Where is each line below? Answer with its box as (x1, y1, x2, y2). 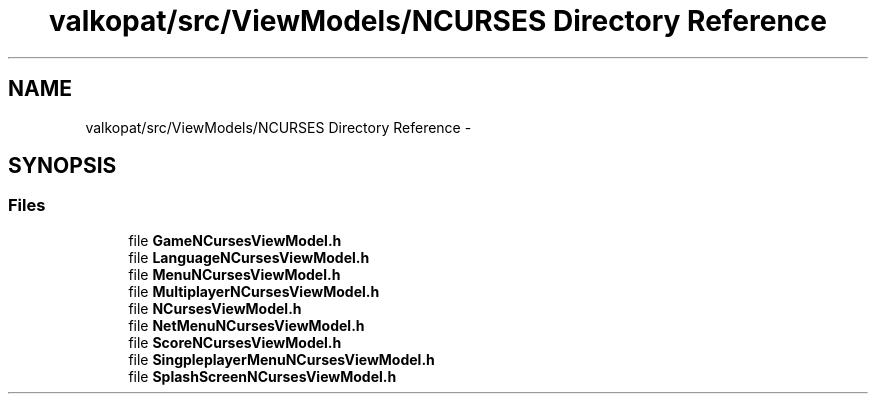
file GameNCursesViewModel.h (128, 231, 342, 249)
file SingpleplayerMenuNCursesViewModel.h (128, 350, 435, 368)
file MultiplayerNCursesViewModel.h (128, 282, 380, 300)
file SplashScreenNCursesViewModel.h (128, 367, 397, 385)
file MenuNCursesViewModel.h (128, 265, 341, 283)
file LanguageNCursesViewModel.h (128, 248, 370, 266)
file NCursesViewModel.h (128, 299, 302, 317)
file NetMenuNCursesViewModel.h (128, 316, 365, 334)
